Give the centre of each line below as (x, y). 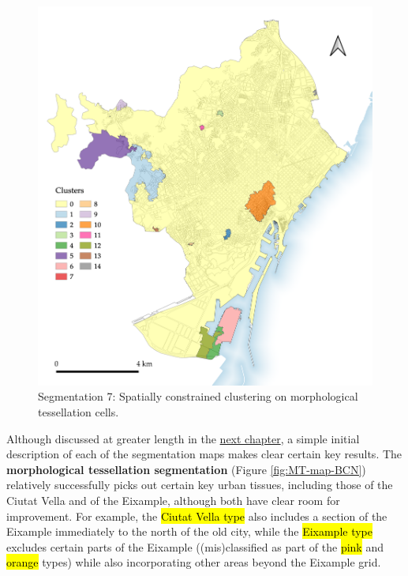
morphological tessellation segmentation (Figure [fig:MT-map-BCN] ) (186, 469)
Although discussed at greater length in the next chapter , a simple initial (183, 438)
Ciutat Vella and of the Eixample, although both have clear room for (173, 500)
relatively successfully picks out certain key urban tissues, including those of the (200, 485)
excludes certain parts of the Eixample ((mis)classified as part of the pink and (195, 546)
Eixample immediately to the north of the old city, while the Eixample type (190, 531)
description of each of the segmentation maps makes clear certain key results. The (204, 454)
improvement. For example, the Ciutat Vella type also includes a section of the (197, 516)
